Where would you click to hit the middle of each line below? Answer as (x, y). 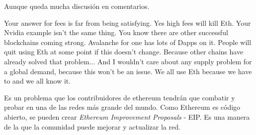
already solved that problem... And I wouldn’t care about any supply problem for (128, 61)
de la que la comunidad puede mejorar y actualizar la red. (92, 126)
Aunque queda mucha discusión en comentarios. (77, 6)
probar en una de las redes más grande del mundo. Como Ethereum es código (122, 107)
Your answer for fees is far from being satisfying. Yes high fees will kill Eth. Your (128, 22)
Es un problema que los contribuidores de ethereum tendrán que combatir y (120, 97)
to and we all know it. (38, 81)
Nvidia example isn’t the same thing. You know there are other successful (116, 32)
